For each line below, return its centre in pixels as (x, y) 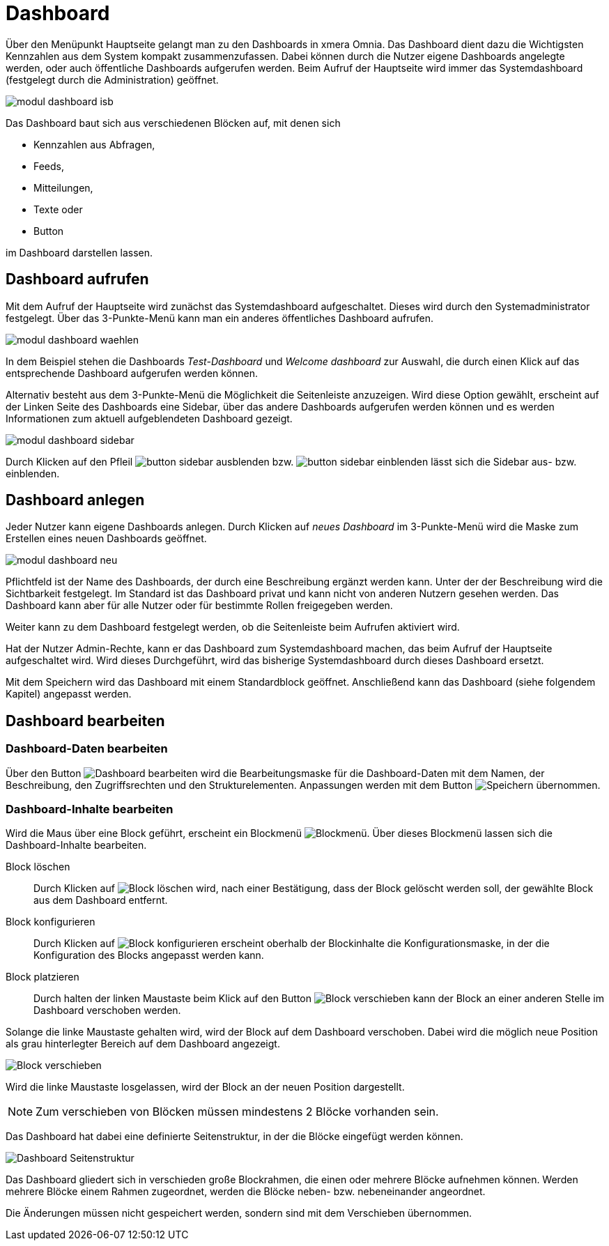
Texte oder (58, 209)
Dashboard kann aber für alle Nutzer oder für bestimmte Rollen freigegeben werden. (199, 606)
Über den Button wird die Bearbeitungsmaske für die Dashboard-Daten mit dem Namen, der (275, 773)
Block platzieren (43, 977)
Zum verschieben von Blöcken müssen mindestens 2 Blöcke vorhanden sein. (237, 1112)
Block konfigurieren (51, 922)
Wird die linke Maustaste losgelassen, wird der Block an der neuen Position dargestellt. (205, 1087)
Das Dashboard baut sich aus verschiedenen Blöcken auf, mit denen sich (173, 123)
